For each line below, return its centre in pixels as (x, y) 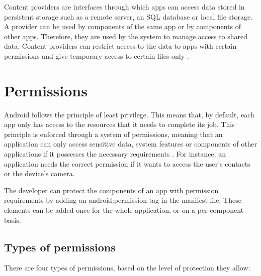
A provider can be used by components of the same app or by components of (122, 26)
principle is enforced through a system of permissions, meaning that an (113, 134)
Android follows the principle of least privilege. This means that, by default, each (129, 114)
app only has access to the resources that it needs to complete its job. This (119, 124)
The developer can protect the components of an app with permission (111, 190)
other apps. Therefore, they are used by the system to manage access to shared (126, 36)
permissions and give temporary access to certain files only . (97, 55)
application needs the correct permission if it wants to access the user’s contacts (127, 163)
